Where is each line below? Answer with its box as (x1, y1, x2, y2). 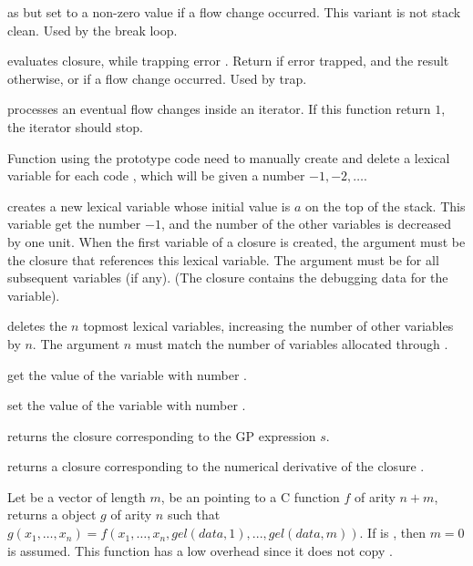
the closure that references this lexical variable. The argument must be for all (7, 250, 439, 269)
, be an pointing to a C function (160, 487, 340, 506)
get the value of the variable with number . (7, 365, 247, 384)
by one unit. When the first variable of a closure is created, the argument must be (7, 232, 466, 251)
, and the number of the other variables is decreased (160, 214, 451, 233)
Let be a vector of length (7, 487, 146, 506)
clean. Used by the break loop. (7, 20, 178, 39)
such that (167, 505, 221, 524)
